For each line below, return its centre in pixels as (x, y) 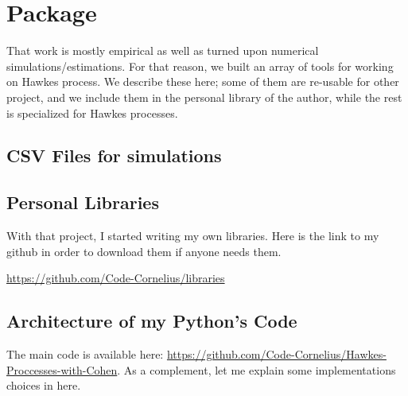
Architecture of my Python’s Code (152, 321)
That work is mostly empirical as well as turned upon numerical (163, 50)
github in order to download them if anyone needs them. (144, 251)
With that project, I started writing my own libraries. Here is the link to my (193, 236)
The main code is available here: (85, 354)
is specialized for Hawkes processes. (92, 113)
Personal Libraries (83, 202)
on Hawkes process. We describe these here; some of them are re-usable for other (203, 82)
